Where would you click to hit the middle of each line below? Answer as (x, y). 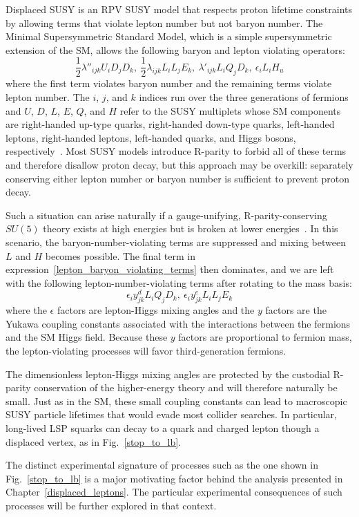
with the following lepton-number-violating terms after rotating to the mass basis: (179, 282)
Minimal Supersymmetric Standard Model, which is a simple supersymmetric (169, 36)
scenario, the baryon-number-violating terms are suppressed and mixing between (176, 242)
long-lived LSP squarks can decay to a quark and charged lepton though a (163, 427)
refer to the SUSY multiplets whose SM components (230, 110)
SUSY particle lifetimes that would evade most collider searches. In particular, (171, 414)
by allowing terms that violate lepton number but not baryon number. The (164, 22)
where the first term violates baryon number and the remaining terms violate (169, 83)
